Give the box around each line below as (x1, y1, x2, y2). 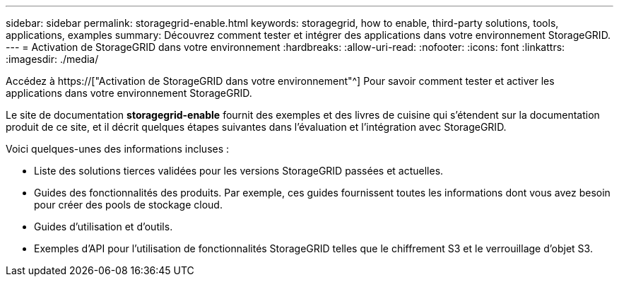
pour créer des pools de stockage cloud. (34, 199, 223, 211)
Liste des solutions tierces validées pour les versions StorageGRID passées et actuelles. (34, 165, 444, 177)
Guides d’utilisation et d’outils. (34, 221, 173, 233)
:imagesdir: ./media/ (6, 53, 99, 65)
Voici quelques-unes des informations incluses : (6, 143, 230, 155)
